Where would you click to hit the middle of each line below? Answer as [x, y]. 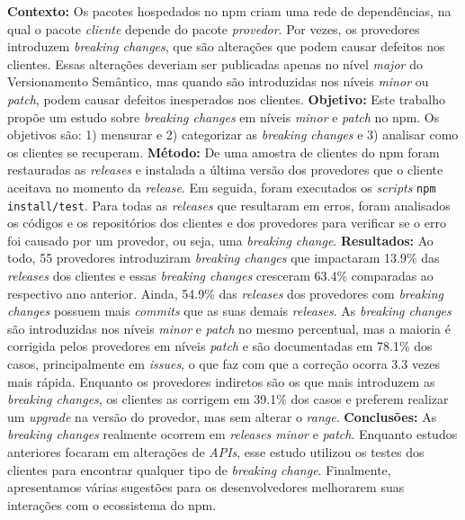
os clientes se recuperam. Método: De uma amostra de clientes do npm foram [224, 152]
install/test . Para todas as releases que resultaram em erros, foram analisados [229, 205]
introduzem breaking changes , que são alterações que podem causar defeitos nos [226, 46]
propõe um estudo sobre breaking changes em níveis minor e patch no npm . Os [224, 117]
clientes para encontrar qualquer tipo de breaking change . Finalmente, [199, 469]
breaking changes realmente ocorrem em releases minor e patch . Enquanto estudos [232, 434]
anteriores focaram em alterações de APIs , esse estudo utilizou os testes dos [216, 451]
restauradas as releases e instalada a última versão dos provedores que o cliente [225, 170]
